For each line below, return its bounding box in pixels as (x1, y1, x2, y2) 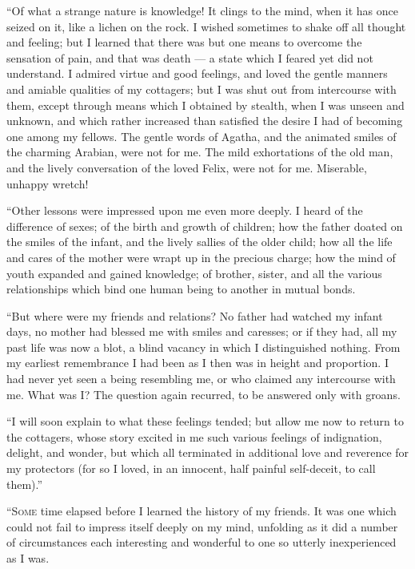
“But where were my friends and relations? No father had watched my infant (6, 307, 383, 324)
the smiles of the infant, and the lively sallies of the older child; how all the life (6, 233, 393, 250)
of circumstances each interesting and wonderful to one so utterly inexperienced (6, 534, 397, 551)
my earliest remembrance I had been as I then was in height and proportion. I (6, 354, 389, 371)
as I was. (6, 550, 50, 566)
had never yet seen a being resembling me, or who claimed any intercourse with (6, 370, 396, 387)
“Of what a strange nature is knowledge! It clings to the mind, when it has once (6, 2, 398, 18)
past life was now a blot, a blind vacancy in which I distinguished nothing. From (6, 338, 401, 355)
